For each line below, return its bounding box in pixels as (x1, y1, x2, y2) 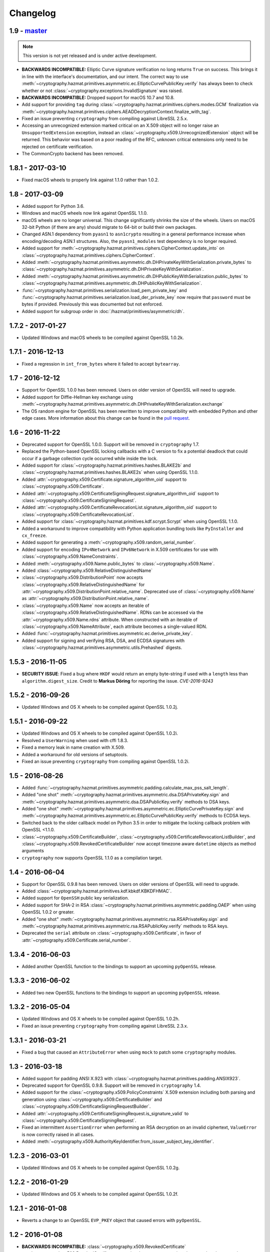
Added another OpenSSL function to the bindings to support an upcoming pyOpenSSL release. (21, 963, 217, 969)
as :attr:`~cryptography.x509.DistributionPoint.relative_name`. (21, 595, 149, 601)
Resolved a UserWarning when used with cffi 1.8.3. (21, 737, 128, 743)
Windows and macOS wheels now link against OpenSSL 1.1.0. (21, 210, 148, 216)
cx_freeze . (21, 532, 47, 538)
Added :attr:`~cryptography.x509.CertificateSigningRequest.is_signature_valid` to (21, 1110, 189, 1116)
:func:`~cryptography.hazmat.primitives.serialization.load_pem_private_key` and (21, 287, 187, 293)
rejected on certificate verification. (21, 143, 93, 150)
